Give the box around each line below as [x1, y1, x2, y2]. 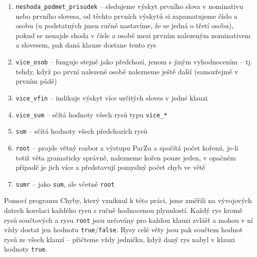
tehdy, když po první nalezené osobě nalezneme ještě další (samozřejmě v [15, 66, 239, 76]
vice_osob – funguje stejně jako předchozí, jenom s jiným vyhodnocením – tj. [15, 56, 253, 67]
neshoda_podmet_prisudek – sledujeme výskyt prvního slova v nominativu [15, 1, 243, 11]
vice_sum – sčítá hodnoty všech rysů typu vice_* [15, 109, 167, 119]
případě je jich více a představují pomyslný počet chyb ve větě [15, 162, 205, 172]
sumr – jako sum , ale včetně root [15, 178, 115, 189]
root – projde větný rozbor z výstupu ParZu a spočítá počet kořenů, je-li [15, 142, 239, 153]
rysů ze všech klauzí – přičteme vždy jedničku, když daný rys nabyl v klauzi [4, 234, 235, 244]
